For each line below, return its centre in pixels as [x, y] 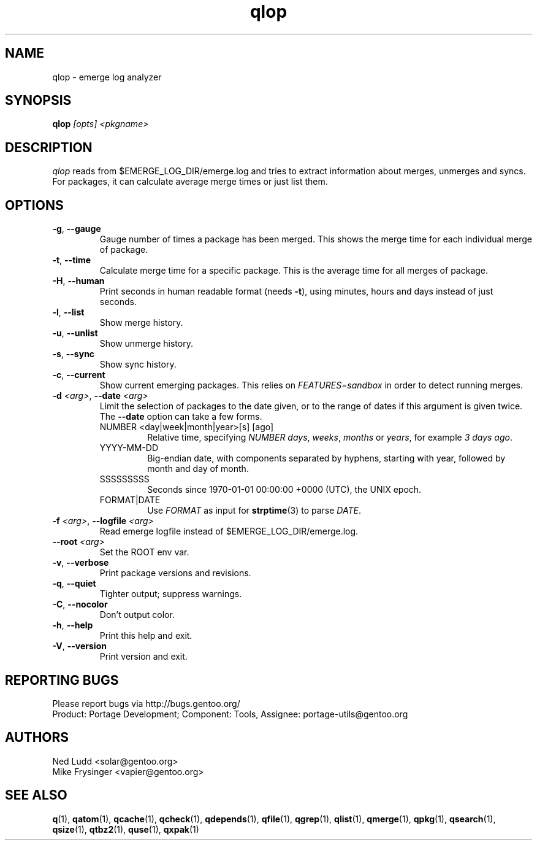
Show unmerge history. [146, 344]
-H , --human [78, 281]
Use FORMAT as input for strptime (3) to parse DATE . [254, 511]
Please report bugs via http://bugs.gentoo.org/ [146, 703]
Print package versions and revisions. [175, 573]
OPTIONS [34, 205]
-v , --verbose [81, 563]
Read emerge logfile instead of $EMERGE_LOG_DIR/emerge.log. [229, 531]
